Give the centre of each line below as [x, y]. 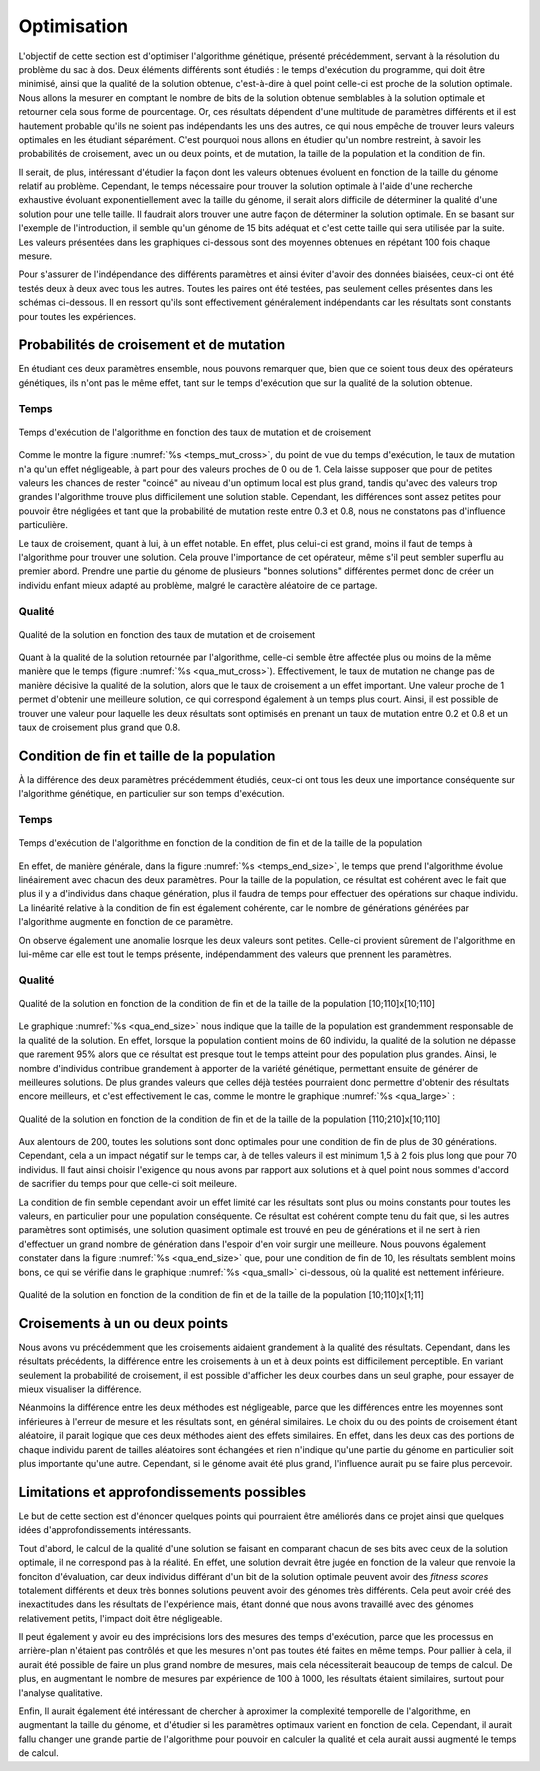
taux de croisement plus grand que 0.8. [99, 727]
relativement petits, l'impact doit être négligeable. [120, 1618]
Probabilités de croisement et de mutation [152, 345]
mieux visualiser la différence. [80, 1389]
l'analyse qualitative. [61, 1692]
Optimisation [73, 26]
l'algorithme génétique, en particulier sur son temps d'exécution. [151, 794]
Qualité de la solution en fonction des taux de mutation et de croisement [167, 634]
